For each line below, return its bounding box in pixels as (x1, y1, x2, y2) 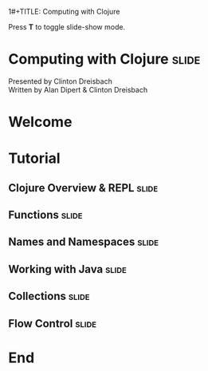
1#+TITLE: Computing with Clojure (8, 7, 120, 16)
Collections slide (8, 290, 90, 303)
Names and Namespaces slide (8, 235, 159, 249)
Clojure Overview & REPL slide (8, 181, 159, 195)
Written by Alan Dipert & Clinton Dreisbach (8, 85, 148, 94)
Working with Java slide (8, 262, 128, 276)
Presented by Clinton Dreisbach (8, 76, 113, 86)
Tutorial (8, 149, 61, 168)
